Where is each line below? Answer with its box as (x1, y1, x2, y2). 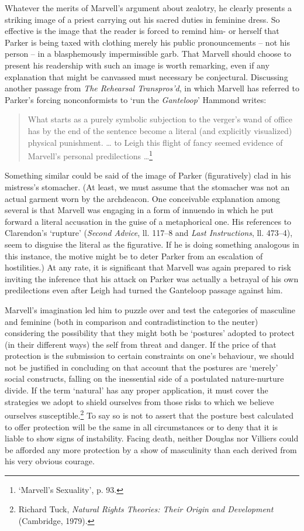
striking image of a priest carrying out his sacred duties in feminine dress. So (5, 13, 280, 25)
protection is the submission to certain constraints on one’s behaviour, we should (5, 350, 295, 362)
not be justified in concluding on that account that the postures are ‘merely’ (5, 361, 278, 373)
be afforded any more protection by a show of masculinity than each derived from (5, 443, 297, 455)
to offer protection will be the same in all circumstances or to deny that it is (5, 420, 278, 433)
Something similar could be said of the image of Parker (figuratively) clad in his (5, 169, 291, 181)
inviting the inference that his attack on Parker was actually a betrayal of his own (5, 272, 299, 285)
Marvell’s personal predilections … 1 (27, 148, 153, 162)
